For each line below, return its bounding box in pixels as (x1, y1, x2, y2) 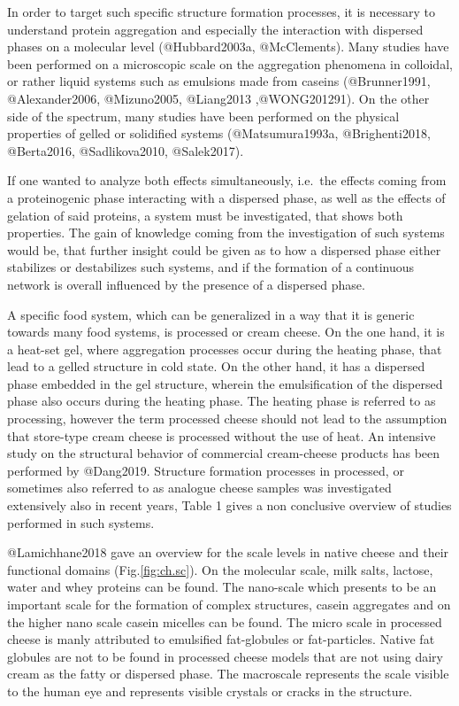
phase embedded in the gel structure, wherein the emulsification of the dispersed (7, 374, 443, 392)
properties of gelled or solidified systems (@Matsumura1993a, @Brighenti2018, (7, 124, 431, 143)
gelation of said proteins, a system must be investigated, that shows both (7, 206, 403, 224)
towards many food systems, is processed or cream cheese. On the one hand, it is (7, 322, 445, 341)
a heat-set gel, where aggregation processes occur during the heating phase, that (7, 339, 442, 358)
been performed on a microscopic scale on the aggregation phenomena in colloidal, (7, 54, 453, 73)
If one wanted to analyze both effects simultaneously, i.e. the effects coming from (7, 171, 447, 190)
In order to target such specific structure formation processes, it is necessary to (7, 3, 435, 20)
